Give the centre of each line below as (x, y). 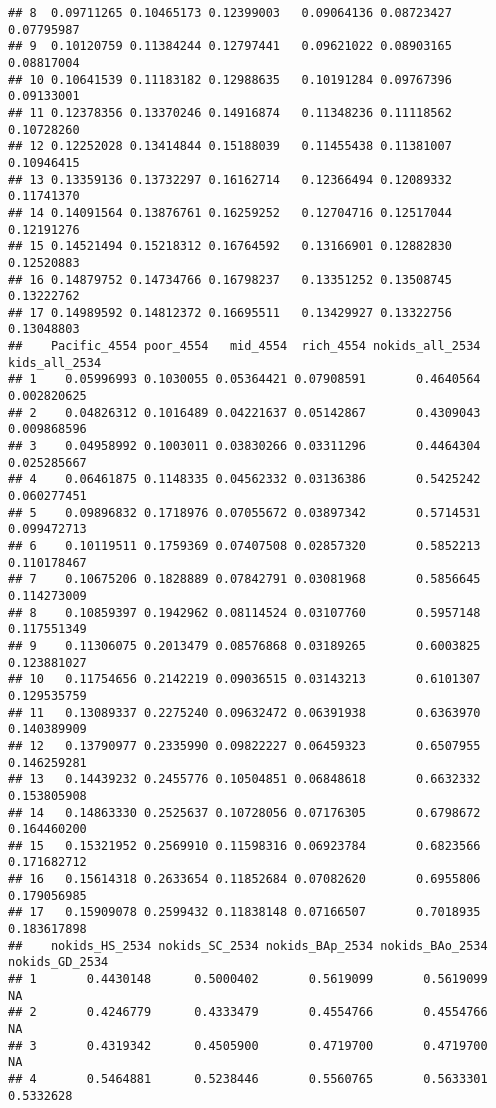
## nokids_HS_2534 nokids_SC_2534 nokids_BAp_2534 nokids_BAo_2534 (248, 945)
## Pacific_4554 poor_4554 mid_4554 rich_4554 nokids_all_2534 (244, 346)
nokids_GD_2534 (58, 962)
